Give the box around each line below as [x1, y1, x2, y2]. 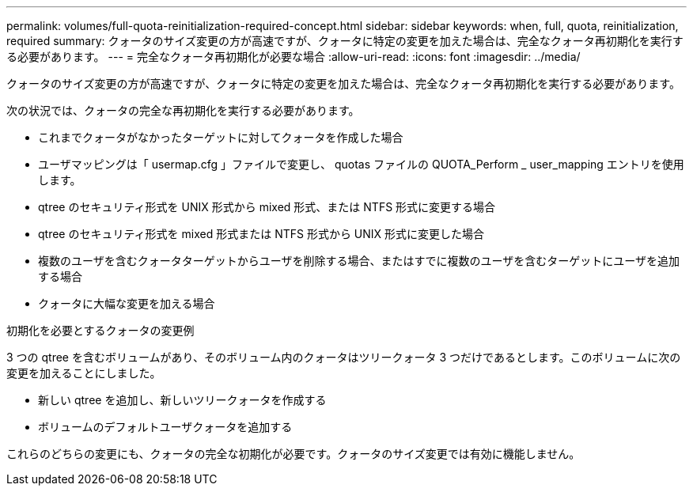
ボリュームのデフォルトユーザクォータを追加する [38, 420, 293, 433]
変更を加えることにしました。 [6, 366, 161, 380]
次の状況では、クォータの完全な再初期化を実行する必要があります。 [6, 104, 360, 117]
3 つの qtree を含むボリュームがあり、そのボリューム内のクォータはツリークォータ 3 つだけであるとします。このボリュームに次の [6, 350, 681, 364]
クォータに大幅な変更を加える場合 [38, 297, 215, 310]
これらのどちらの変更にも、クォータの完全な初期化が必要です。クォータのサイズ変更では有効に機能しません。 [6, 447, 581, 460]
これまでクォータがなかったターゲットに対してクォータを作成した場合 [38, 131, 403, 144]
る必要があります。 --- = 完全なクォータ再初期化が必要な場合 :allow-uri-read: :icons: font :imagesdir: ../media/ [6, 50, 581, 63]
